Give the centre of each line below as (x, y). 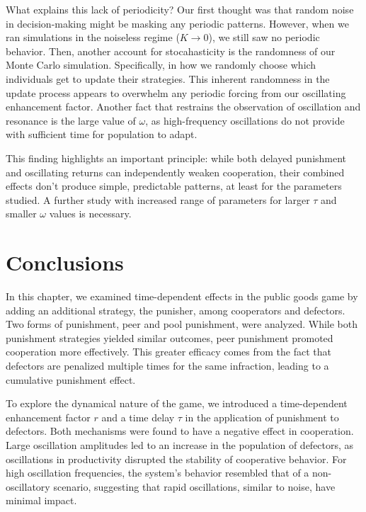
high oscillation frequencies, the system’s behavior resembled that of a (158, 473)
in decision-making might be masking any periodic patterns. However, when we (177, 23)
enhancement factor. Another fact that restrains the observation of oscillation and (183, 107)
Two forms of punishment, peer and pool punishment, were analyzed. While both (182, 324)
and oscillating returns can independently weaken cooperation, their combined (175, 172)
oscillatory (28, 486)
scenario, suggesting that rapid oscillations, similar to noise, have (194, 486)
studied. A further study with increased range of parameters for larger (158, 199)
